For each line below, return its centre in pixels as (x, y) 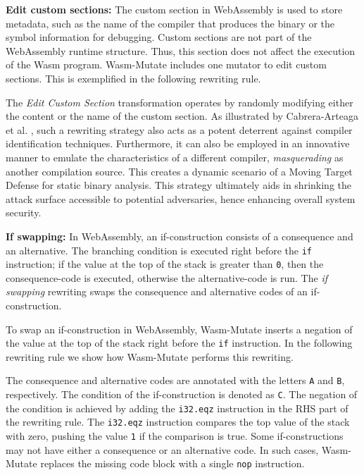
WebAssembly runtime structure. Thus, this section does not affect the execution (181, 50)
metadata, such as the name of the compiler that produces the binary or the (170, 23)
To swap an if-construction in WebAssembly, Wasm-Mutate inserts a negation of (179, 329)
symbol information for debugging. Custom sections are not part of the (159, 37)
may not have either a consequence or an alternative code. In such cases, (162, 449)
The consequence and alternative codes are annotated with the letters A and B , (175, 380)
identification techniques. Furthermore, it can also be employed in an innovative (178, 143)
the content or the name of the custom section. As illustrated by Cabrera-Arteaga (182, 116)
